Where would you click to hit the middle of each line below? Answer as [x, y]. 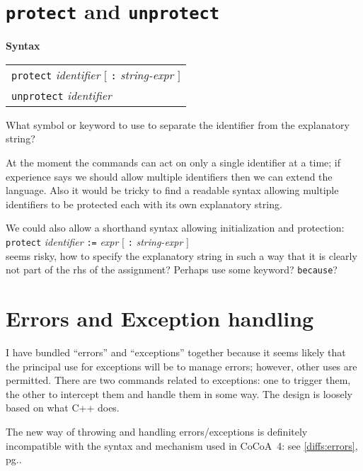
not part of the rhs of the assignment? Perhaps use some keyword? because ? [172, 269]
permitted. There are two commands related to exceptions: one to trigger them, [178, 380]
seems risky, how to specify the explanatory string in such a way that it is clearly [181, 255]
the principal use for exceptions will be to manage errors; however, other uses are [181, 366]
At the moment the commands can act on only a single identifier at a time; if [173, 163]
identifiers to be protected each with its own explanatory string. [144, 204]
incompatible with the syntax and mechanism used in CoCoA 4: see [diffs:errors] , [182, 445]
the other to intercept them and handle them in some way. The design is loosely [179, 393]
